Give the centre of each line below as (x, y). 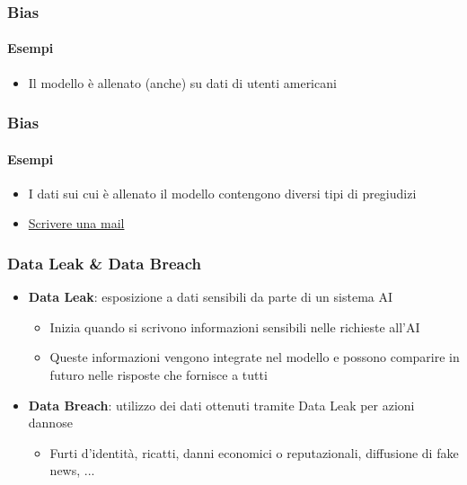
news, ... (72, 470)
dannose (50, 423)
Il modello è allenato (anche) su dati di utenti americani (182, 82)
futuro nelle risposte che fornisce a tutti (159, 375)
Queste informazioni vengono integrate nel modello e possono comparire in (255, 357)
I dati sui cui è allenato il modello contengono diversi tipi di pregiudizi (222, 193)
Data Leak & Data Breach (104, 263)
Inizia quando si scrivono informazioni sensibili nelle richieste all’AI (235, 326)
